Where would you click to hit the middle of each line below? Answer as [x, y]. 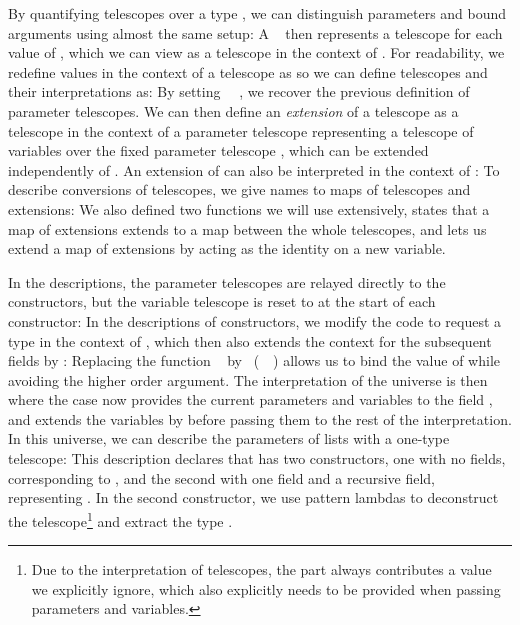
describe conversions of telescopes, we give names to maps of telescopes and [239, 189]
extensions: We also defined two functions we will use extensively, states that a [249, 208]
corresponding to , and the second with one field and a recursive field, [222, 477]
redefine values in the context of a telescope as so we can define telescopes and [248, 71]
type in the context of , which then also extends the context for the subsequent [250, 340]
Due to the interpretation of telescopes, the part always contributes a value [261, 569]
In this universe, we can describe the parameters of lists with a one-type [229, 438]
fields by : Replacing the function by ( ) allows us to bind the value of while [254, 360]
